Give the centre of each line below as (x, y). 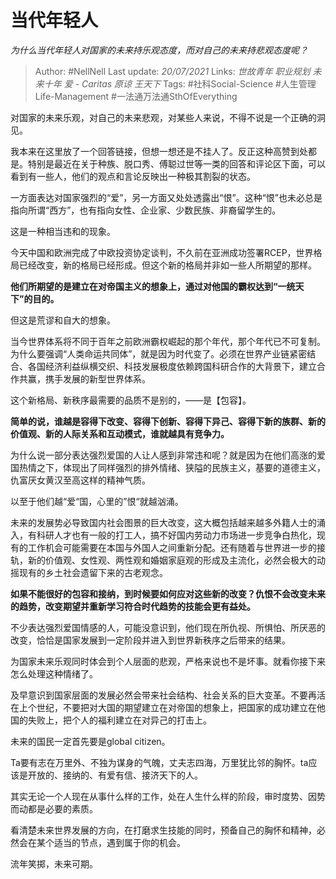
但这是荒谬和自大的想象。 (63, 320)
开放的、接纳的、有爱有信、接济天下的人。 (115, 775)
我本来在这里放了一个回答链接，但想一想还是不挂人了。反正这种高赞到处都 (163, 151)
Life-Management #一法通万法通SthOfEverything (136, 96)
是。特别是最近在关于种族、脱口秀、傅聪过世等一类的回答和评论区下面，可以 (168, 163)
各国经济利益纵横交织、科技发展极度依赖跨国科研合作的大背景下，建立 (172, 366)
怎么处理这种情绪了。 (54, 673)
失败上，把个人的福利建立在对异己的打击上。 (119, 720)
